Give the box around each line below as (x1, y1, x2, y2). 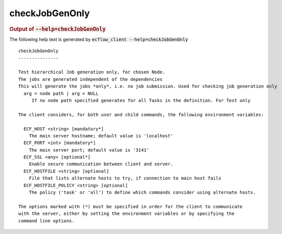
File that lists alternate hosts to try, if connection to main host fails (28, 175, 221, 181)
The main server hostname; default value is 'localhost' (28, 133, 173, 138)
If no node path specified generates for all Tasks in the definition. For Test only (31, 98, 251, 103)
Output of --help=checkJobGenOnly (9, 25, 106, 32)
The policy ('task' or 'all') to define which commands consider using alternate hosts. (28, 190, 256, 196)
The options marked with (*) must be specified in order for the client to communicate (18, 204, 243, 209)
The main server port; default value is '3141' (28, 147, 149, 153)
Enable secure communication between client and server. (28, 161, 173, 167)
